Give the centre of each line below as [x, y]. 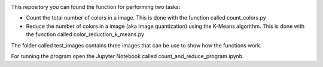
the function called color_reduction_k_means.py [85, 34]
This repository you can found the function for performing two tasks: [96, 7]
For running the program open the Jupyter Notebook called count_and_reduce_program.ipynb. [128, 56]
